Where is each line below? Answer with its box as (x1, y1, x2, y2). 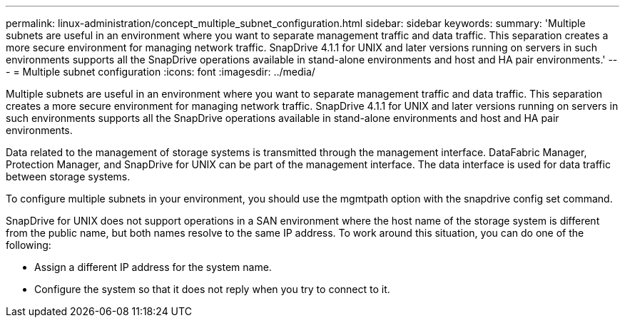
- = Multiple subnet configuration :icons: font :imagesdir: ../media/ (6, 66, 315, 78)
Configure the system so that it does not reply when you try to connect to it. (34, 283, 390, 295)
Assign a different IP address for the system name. (34, 261, 272, 273)
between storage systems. (6, 170, 131, 183)
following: (6, 239, 51, 251)
